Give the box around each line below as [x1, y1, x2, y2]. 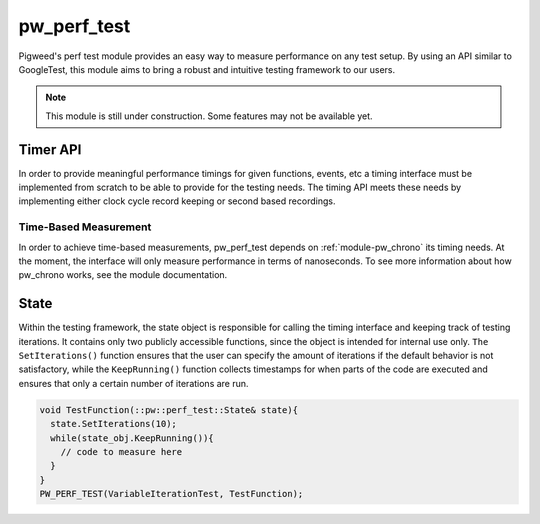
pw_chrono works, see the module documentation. [18, 269, 228, 281]
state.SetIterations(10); [50, 418, 177, 430]
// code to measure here [60, 446, 183, 457]
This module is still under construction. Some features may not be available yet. [45, 110, 374, 122]
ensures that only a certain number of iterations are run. [18, 377, 249, 389]
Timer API [18, 141, 82, 158]
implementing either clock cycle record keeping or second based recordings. [18, 195, 336, 207]
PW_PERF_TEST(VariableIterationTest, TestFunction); [39, 488, 304, 500]
